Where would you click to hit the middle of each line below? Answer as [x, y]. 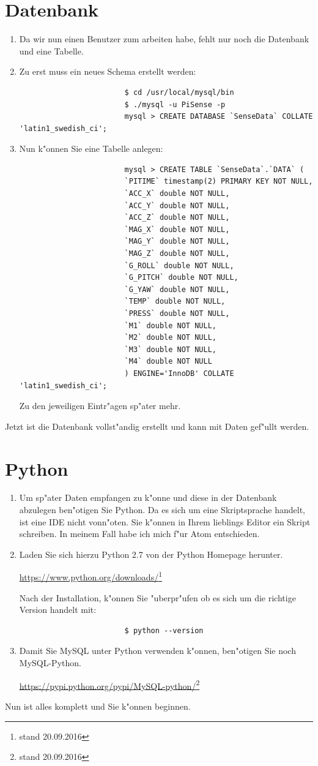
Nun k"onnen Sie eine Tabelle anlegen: [91, 148]
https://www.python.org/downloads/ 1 [91, 576]
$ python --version [164, 630]
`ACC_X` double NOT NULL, [177, 194]
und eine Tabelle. [51, 51]
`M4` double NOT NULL [168, 362]
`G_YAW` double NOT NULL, [177, 289]
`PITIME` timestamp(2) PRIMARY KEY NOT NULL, [219, 182]
